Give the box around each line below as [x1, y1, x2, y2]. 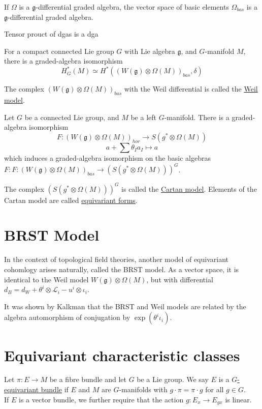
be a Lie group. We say [137, 374, 209, 385]
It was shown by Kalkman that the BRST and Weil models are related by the [4, 301, 246, 311]
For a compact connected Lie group [4, 45, 114, 56]
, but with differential [146, 274, 213, 284]
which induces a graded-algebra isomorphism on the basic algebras [4, 153, 211, 163]
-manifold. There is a [164, 111, 230, 122]
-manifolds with [119, 384, 168, 395]
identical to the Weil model [4, 274, 89, 284]
